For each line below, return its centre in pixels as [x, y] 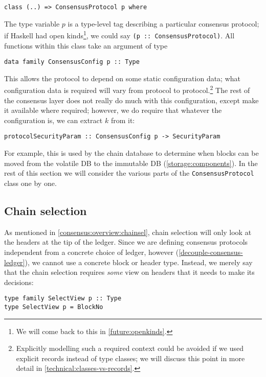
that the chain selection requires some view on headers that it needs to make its [129, 272]
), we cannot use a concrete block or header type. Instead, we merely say [139, 262]
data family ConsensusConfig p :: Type [72, 62]
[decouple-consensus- [211, 252]
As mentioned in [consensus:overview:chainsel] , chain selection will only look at [128, 232]
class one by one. [30, 183]
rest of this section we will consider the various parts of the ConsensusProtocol [129, 173]
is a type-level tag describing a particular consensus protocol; [163, 23]
